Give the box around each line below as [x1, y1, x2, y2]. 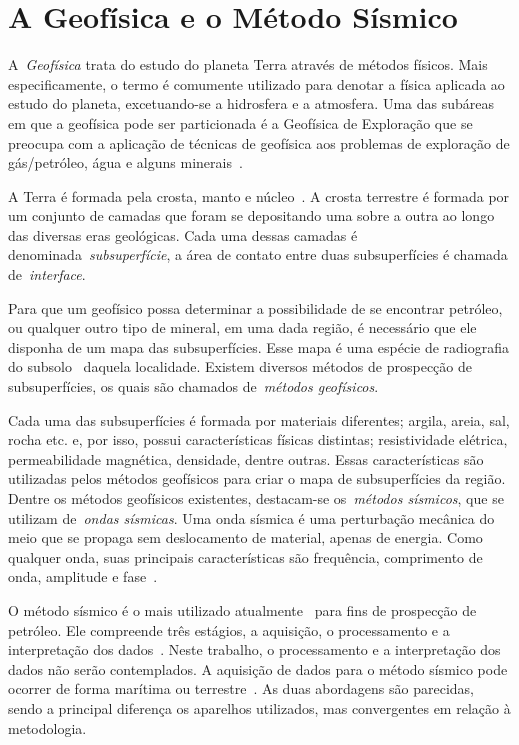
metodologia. [8, 717, 87, 738]
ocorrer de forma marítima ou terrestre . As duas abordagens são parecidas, [8, 678, 474, 699]
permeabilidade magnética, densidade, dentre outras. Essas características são [8, 448, 484, 469]
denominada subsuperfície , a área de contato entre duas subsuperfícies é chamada [8, 244, 508, 265]
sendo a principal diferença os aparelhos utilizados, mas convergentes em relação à [8, 697, 511, 718]
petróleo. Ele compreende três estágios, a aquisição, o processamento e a [8, 619, 450, 640]
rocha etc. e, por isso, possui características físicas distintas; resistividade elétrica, [8, 429, 508, 450]
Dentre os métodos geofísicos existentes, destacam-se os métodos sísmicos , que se [8, 488, 504, 508]
